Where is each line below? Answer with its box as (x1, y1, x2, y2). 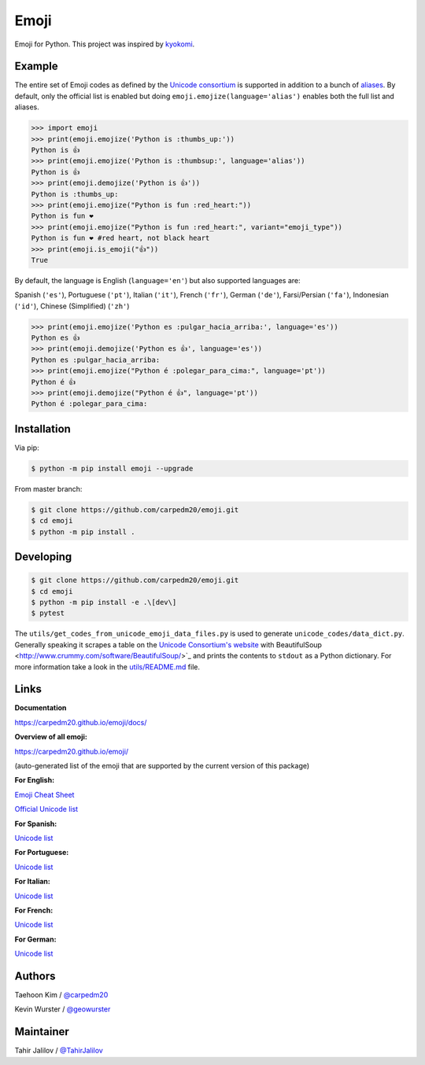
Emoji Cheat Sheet (14, 790, 75, 799)
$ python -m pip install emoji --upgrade (31, 464, 194, 473)
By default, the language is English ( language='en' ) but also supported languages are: (14, 275, 301, 285)
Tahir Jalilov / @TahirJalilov (14, 1046, 104, 1056)
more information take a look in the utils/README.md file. (14, 661, 201, 672)
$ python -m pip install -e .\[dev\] (31, 598, 177, 606)
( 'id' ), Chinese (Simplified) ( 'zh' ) (14, 301, 130, 311)
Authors (14, 969, 56, 982)
